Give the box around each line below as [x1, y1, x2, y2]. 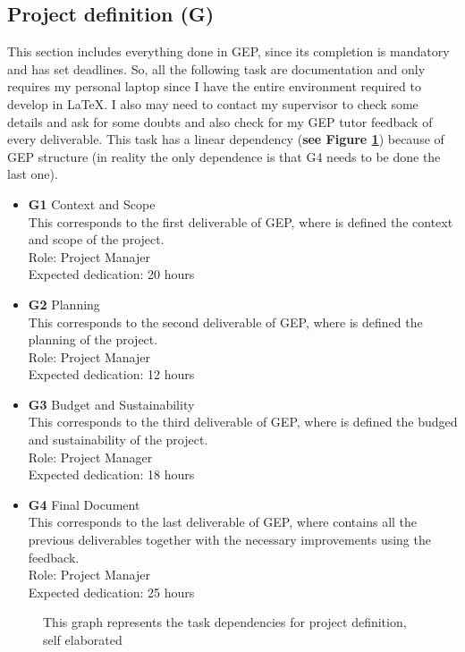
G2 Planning [28, 294, 100, 313]
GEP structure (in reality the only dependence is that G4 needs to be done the [7, 147, 441, 165]
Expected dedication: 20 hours [28, 265, 195, 284]
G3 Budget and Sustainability [28, 394, 195, 413]
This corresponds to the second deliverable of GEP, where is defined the [28, 312, 423, 331]
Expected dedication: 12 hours [28, 365, 195, 384]
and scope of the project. [28, 230, 165, 249]
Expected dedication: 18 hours [28, 465, 195, 484]
